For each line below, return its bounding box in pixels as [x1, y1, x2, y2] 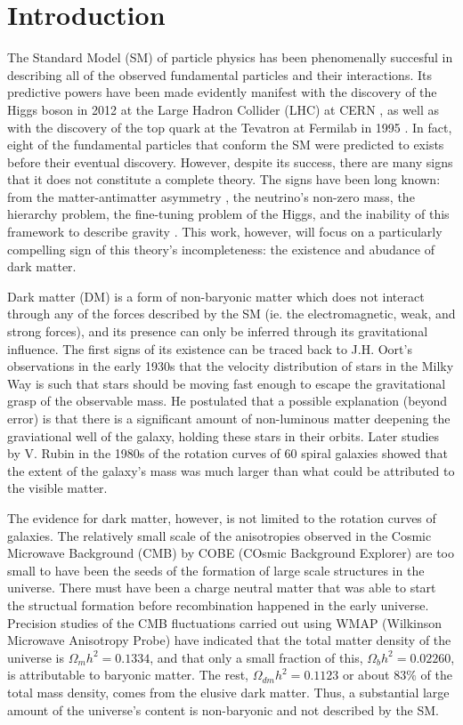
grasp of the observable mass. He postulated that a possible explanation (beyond [7, 391, 448, 410]
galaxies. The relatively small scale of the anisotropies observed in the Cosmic [7, 526, 432, 544]
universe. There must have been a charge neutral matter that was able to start [7, 578, 436, 597]
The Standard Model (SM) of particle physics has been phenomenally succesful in [7, 48, 453, 67]
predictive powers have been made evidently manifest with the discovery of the [7, 83, 437, 101]
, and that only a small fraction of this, [150, 648, 363, 666]
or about [342, 665, 390, 684]
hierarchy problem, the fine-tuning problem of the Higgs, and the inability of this [7, 205, 450, 223]
